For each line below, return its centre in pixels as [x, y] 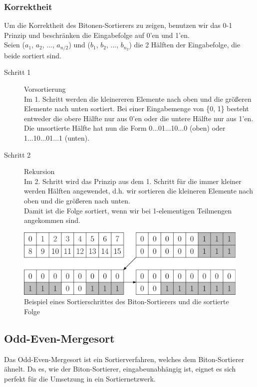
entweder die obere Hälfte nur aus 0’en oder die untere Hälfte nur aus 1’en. [139, 118]
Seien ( [14, 45]
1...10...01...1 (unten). [57, 138]
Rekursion [39, 171]
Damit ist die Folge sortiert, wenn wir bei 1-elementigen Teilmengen [128, 210]
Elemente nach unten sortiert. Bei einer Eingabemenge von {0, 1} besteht [136, 108]
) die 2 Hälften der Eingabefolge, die [185, 45]
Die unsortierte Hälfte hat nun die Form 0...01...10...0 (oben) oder [125, 128]
